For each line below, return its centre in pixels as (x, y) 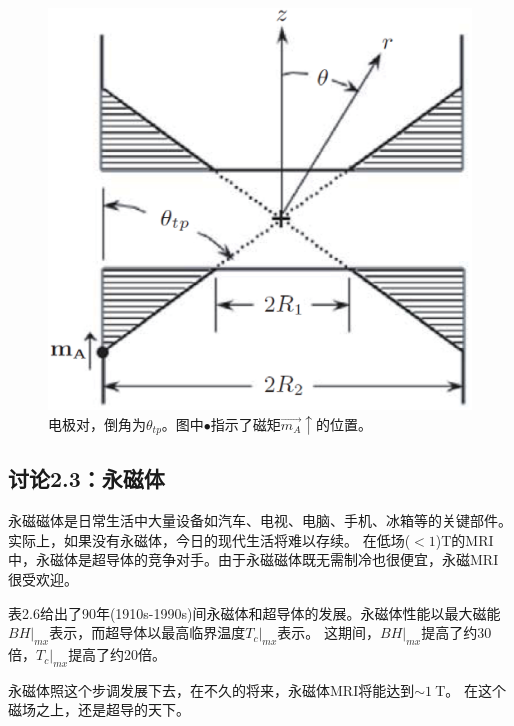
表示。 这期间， (328, 632)
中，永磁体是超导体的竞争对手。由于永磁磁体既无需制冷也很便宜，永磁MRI (253, 559)
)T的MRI (464, 539)
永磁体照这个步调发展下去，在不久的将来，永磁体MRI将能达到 (211, 689)
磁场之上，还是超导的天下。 (99, 709)
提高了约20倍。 (117, 654)
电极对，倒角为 (97, 423)
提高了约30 (456, 632)
